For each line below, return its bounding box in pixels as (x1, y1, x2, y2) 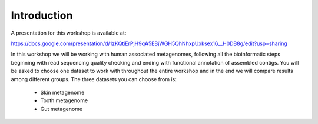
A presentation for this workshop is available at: (11, 29, 127, 36)
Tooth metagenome (40, 97, 88, 104)
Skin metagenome (40, 89, 85, 96)
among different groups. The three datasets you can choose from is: (11, 75, 177, 82)
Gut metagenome (40, 105, 83, 112)
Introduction (11, 9, 73, 22)
